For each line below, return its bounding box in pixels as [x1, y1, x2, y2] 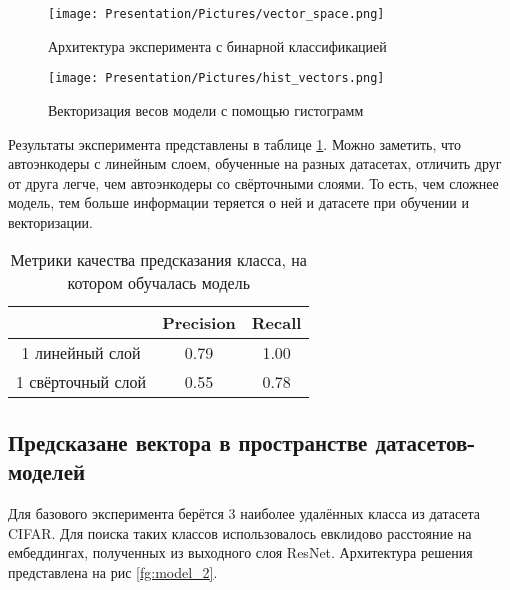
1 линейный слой [21, 341, 141, 365]
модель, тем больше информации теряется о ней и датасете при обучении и [8, 192, 469, 213]
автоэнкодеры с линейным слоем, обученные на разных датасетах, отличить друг [8, 153, 502, 174]
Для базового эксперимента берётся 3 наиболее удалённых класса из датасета [8, 503, 481, 524]
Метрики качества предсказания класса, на [10, 248, 307, 272]
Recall [251, 311, 302, 335]
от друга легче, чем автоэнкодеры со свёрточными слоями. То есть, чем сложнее [8, 172, 499, 193]
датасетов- [375, 426, 476, 457]
